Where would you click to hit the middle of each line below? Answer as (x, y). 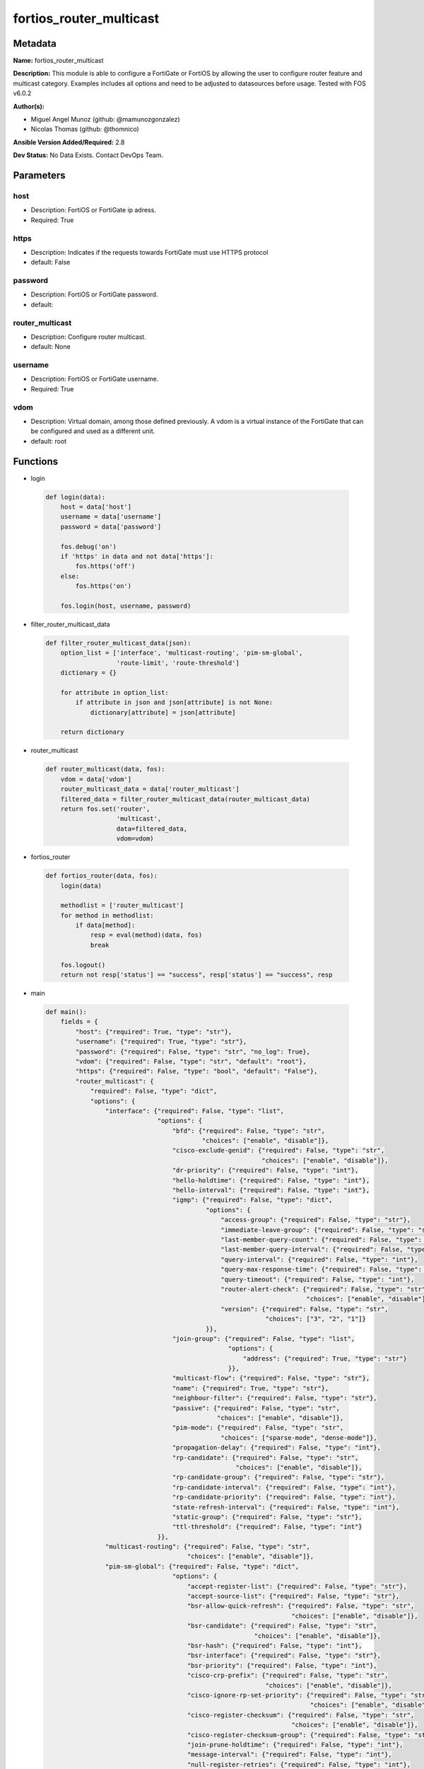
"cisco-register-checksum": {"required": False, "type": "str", (301, 1715)
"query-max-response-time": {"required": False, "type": (321, 1269)
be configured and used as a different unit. (93, 431)
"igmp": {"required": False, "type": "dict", (252, 1200)
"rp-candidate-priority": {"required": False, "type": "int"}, (284, 1497)
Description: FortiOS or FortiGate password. (94, 294)
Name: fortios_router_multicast (58, 61)
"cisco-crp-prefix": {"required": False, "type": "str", (288, 1676)
